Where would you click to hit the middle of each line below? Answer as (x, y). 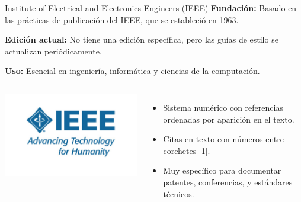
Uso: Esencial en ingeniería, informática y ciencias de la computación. (132, 71)
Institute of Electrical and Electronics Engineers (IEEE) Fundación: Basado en (151, 8)
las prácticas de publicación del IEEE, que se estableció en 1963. (122, 19)
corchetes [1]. (187, 150)
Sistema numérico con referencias (223, 107)
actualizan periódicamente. (53, 51)
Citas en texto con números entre (224, 139)
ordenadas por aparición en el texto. (229, 119)
